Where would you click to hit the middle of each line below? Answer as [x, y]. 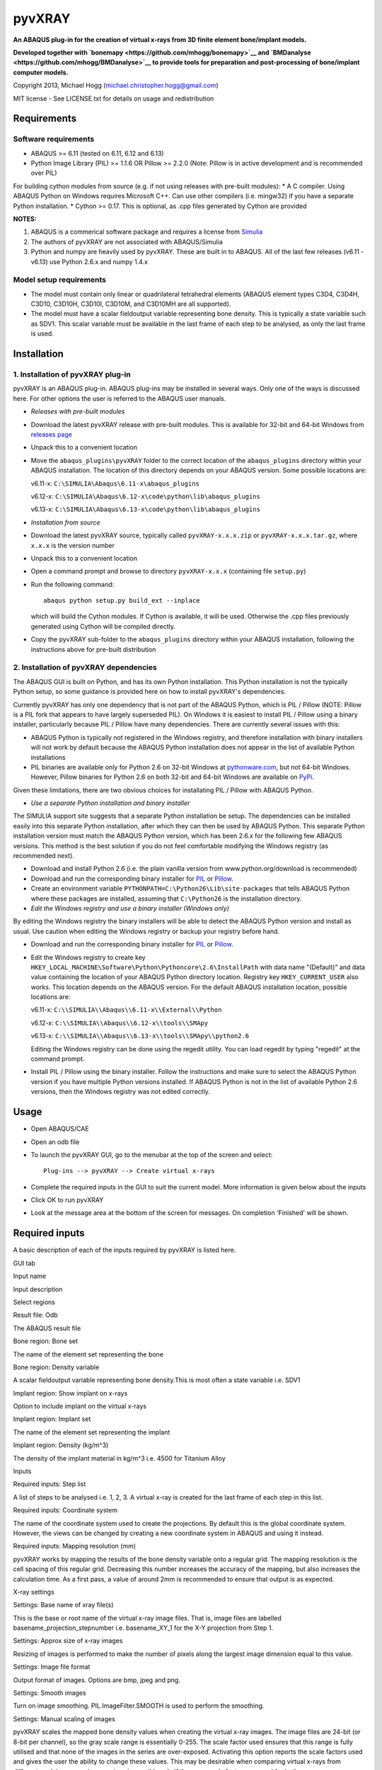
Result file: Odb [35, 1315]
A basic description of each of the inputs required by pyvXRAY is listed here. [125, 1250]
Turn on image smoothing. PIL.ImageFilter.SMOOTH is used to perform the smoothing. [139, 1706]
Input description [38, 1289]
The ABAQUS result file [47, 1328]
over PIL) [44, 173]
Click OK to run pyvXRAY [67, 1200]
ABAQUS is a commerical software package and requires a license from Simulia [147, 232]
